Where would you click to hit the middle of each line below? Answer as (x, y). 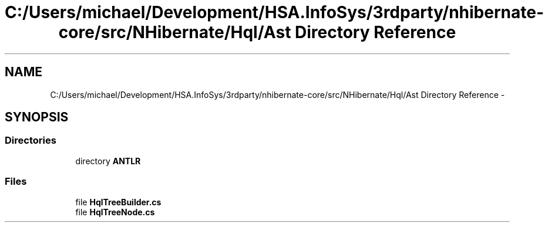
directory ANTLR (108, 161)
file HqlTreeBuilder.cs (118, 202)
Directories (31, 140)
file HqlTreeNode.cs (115, 212)
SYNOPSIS (37, 117)
